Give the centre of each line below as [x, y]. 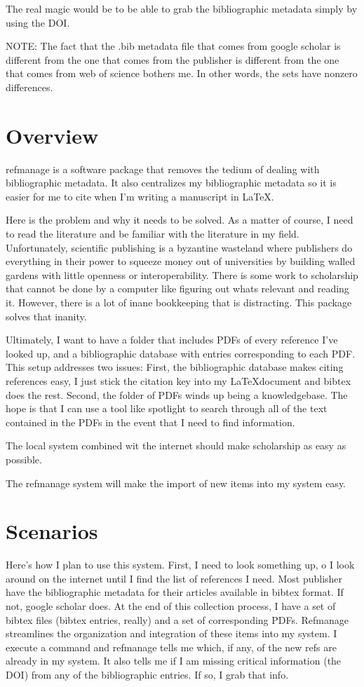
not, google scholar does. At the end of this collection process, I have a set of [171, 606]
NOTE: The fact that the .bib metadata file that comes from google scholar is [173, 46]
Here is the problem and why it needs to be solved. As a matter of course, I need [180, 220]
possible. [24, 459]
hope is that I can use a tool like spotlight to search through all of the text [167, 408]
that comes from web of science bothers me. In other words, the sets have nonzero [182, 73]
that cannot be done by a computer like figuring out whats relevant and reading [177, 288]
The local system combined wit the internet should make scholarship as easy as [176, 445]
